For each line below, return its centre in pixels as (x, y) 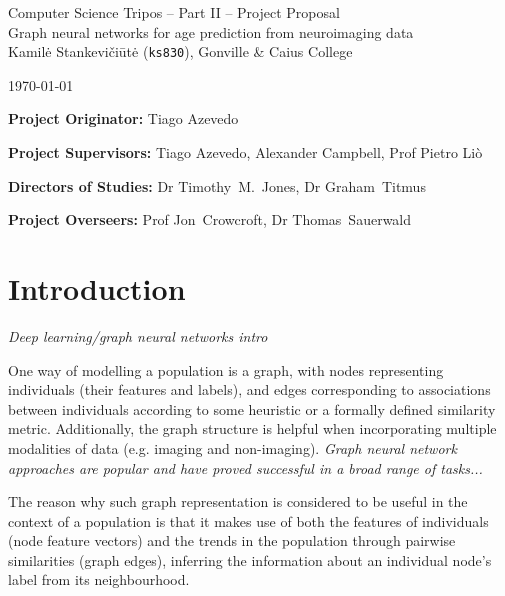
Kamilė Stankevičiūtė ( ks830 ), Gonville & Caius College (180, 51)
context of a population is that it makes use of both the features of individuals (248, 520)
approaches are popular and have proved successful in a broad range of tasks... (245, 467)
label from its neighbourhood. (99, 579)
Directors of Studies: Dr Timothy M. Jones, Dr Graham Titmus (217, 185)
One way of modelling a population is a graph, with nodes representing (226, 369)
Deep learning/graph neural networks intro (138, 335)
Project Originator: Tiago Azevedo (123, 118)
